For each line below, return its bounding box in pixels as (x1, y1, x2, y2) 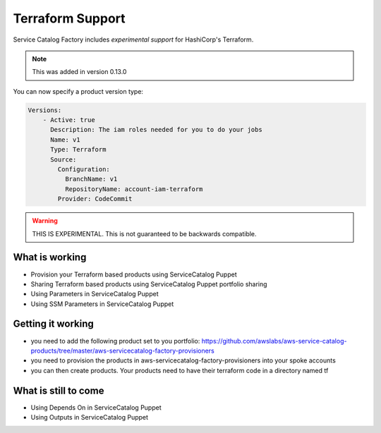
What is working (13, 251, 87, 264)
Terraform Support (13, 11, 126, 26)
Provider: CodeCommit (57, 195, 133, 203)
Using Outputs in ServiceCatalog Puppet (30, 413, 148, 422)
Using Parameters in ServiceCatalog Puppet (30, 290, 159, 298)
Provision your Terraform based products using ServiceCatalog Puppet (30, 270, 237, 279)
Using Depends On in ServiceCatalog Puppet (30, 403, 162, 412)
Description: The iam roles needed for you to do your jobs (50, 126, 262, 134)
